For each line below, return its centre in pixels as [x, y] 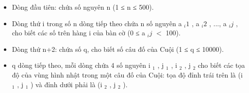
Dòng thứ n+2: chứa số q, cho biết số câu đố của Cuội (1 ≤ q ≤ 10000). [118, 49]
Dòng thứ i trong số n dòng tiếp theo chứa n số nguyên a [97, 23]
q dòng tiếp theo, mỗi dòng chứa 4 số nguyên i [81, 65]
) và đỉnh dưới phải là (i [66, 84]
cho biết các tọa [221, 65]
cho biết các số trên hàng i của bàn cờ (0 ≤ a [78, 33]
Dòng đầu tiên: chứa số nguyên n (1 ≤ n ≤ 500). [83, 7]
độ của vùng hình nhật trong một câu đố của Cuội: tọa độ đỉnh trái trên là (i [127, 74]
